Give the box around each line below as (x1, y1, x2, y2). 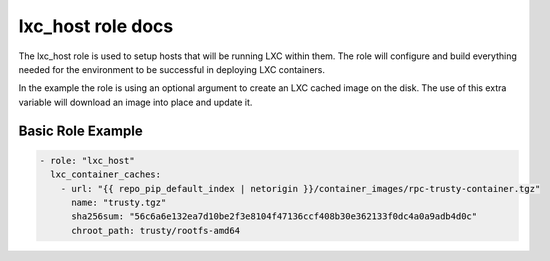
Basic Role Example (18, 122, 144, 139)
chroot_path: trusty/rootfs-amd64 (71, 225, 240, 236)
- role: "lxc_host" (39, 155, 135, 166)
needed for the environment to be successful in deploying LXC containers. (18, 63, 325, 75)
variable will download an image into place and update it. (18, 96, 253, 108)
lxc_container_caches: (50, 169, 162, 180)
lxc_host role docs (18, 15, 174, 37)
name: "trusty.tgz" (71, 196, 167, 208)
